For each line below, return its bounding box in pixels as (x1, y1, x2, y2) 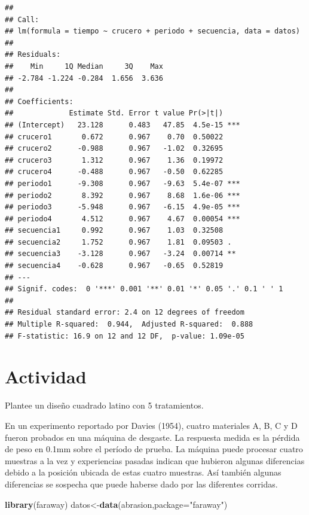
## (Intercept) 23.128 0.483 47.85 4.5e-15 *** (5, 120, 240, 129)
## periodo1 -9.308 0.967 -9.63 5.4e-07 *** (5, 179, 240, 188)
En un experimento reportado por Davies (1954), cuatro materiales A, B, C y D (5, 419, 298, 431)
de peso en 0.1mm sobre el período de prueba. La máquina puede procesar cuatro (5, 443, 303, 455)
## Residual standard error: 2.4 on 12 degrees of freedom (5, 308, 244, 317)
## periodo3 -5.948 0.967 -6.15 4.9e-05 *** (5, 203, 240, 212)
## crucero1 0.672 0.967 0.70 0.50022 (5, 132, 224, 141)
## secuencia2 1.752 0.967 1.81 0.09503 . (5, 237, 232, 246)
